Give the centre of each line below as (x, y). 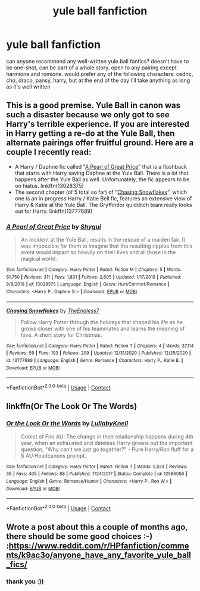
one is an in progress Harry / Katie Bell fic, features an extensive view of (103, 198)
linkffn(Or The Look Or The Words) (72, 406)
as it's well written (28, 86)
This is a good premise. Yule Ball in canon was (93, 106)
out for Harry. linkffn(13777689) (54, 211)
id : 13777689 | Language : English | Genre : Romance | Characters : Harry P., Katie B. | (95, 360)
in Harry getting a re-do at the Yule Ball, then (90, 134)
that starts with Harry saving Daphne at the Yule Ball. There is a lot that (101, 173)
